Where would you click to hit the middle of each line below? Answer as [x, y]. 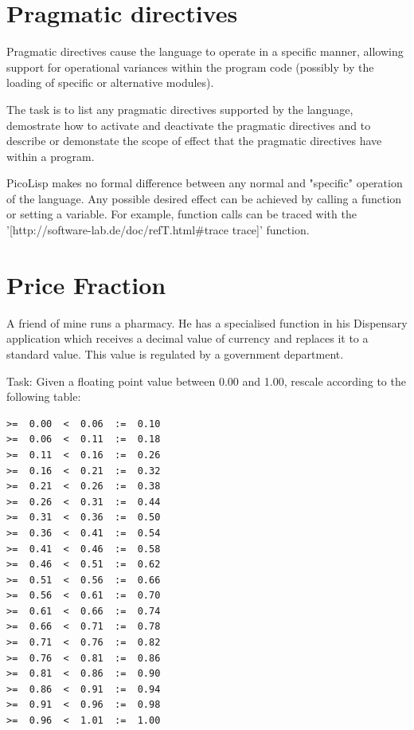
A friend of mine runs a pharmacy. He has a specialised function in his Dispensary [207, 322]
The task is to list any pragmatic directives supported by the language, [180, 109]
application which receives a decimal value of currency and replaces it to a [187, 338]
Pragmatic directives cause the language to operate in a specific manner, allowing [205, 51]
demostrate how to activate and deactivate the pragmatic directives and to [189, 125]
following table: [44, 396]
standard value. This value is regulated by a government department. [175, 353]
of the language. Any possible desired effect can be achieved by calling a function [204, 198]
